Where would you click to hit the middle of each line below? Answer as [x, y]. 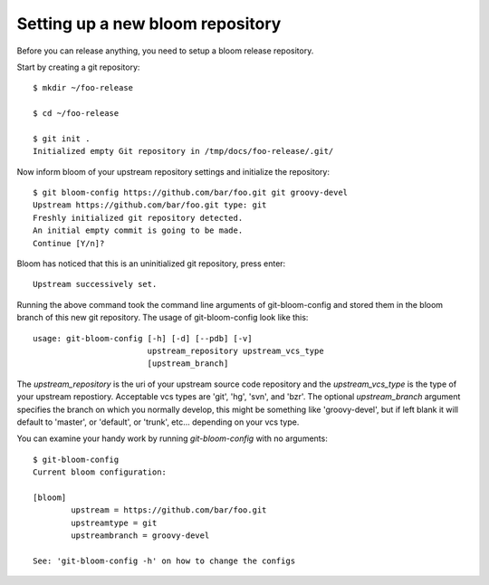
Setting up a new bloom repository [149, 24]
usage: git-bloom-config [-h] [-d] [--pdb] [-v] [143, 338]
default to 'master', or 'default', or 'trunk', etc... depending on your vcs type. [158, 422]
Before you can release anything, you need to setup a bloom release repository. [165, 51]
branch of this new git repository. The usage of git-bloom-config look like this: [163, 318]
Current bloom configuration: [100, 472]
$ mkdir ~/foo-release [83, 88]
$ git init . [62, 139]
